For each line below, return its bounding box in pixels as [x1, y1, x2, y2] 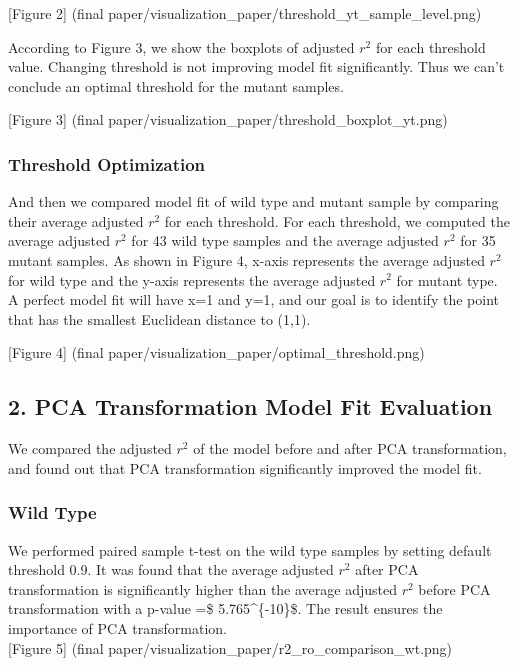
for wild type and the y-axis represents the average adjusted [8, 269, 376, 290]
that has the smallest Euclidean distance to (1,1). [8, 308, 311, 329]
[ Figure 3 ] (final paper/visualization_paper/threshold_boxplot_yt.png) [8, 109, 448, 130]
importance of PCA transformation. [8, 617, 227, 638]
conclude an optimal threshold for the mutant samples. [8, 75, 344, 96]
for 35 [460, 230, 496, 251]
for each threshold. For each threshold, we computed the [164, 210, 510, 231]
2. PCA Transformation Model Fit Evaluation [8, 391, 493, 422]
